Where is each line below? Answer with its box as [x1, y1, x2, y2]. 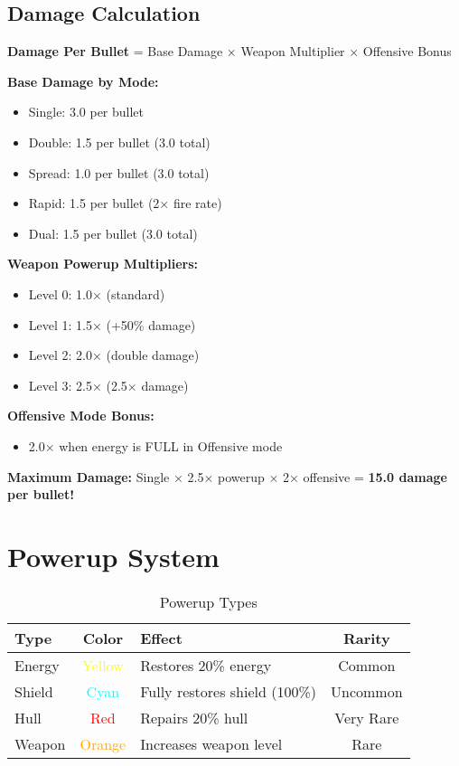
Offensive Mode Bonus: [7, 406, 155, 425]
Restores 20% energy [140, 654, 272, 676]
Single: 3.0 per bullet [28, 102, 145, 121]
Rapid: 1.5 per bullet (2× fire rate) [28, 194, 222, 213]
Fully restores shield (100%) [140, 680, 317, 702]
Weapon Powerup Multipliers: [7, 254, 199, 273]
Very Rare [334, 706, 399, 728]
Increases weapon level [140, 733, 283, 754]
